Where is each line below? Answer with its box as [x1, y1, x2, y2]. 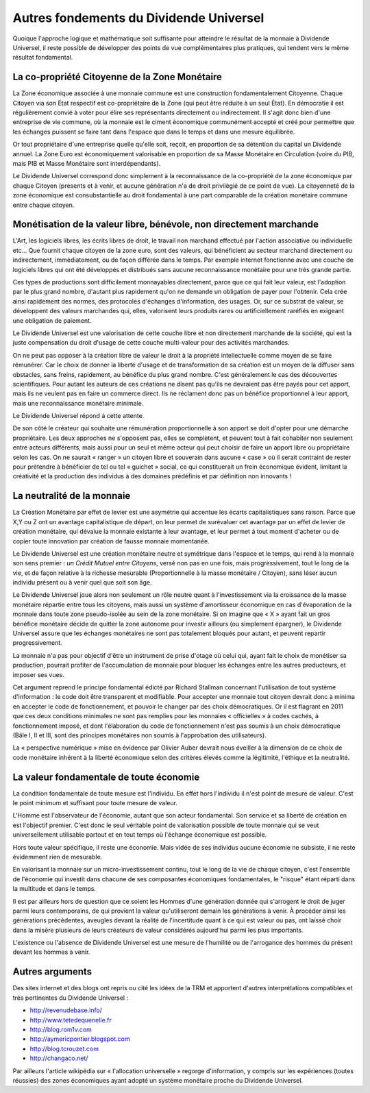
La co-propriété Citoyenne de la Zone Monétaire [12, 71, 223, 83]
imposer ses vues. [12, 670, 64, 678]
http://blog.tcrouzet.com [29, 1044, 99, 1053]
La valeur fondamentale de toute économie [12, 771, 200, 783]
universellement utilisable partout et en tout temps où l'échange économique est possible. [12, 831, 267, 839]
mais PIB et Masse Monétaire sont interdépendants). [12, 159, 161, 167]
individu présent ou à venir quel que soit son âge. [12, 578, 152, 587]
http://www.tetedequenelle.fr [29, 1016, 112, 1024]
